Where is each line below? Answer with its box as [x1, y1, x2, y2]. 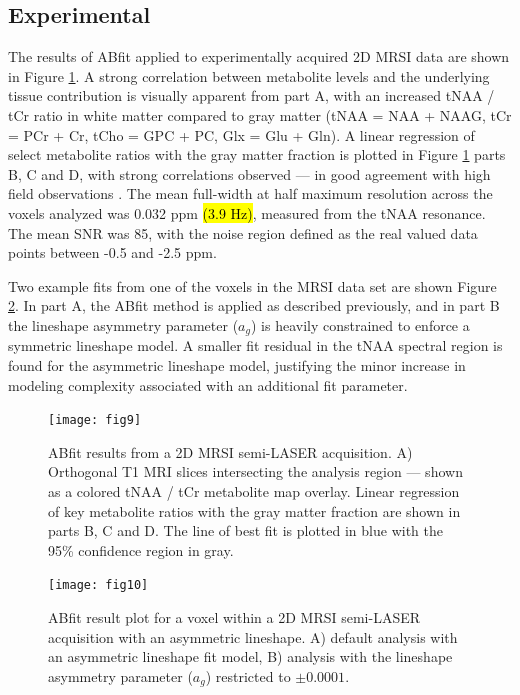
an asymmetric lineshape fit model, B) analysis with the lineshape [48, 646, 453, 667]
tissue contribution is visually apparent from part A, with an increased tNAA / [8, 85, 495, 106]
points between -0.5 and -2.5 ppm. [8, 242, 217, 263]
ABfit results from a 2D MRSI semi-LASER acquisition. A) [48, 441, 413, 462]
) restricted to [205, 665, 291, 686]
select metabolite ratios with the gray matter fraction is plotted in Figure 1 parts [8, 144, 506, 165]
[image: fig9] [48, 413, 142, 428]
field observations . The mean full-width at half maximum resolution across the [8, 183, 493, 204]
